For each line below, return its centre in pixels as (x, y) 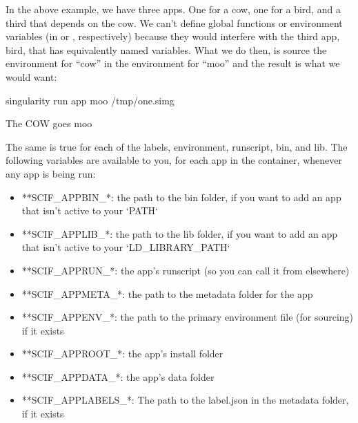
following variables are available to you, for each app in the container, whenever (174, 160)
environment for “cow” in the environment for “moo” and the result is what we (173, 63)
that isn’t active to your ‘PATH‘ (90, 210)
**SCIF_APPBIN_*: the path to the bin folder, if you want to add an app (181, 197)
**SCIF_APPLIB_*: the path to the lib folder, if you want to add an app (180, 233)
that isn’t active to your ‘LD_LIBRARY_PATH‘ (126, 247)
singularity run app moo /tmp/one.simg (90, 100)
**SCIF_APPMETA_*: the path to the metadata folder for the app (167, 293)
